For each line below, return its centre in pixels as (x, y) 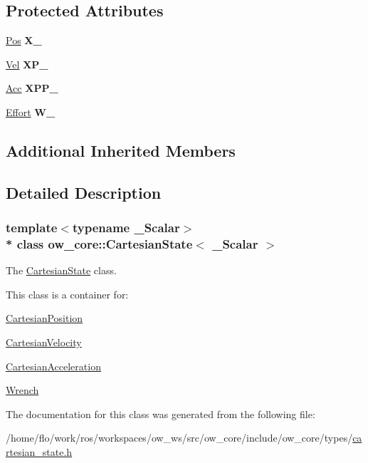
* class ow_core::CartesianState (99, 243)
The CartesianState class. (61, 270)
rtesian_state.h (39, 452)
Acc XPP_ (32, 88)
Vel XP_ (27, 64)
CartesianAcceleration (53, 366)
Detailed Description (84, 192)
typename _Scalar (126, 228)
